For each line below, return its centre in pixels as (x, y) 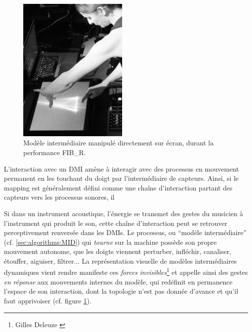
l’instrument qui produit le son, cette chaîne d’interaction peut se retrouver (116, 223)
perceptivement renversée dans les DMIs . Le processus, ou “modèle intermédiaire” (125, 232)
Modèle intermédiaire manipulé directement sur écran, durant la (118, 143)
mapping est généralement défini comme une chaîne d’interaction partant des (118, 187)
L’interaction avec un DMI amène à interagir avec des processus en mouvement (121, 168)
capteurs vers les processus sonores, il (59, 197)
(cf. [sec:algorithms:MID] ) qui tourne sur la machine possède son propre (110, 242)
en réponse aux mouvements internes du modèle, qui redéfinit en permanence (118, 281)
